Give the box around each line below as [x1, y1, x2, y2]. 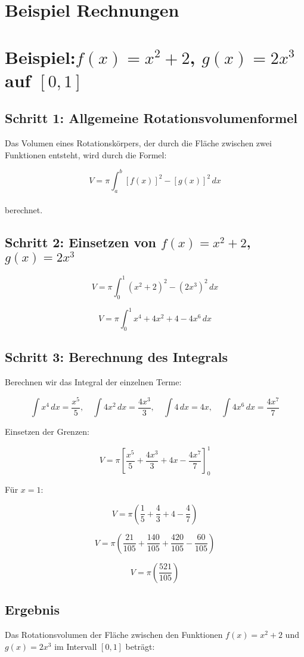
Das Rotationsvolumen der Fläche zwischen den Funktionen [5, 628, 223, 640]
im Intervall [54, 640, 97, 652]
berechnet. [5, 204, 43, 216]
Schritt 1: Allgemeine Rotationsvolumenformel [5, 109, 297, 127]
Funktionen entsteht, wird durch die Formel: [5, 148, 167, 161]
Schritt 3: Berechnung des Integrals [5, 348, 228, 366]
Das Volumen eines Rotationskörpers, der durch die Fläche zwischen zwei [5, 137, 272, 149]
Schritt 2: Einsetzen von [5, 233, 156, 251]
